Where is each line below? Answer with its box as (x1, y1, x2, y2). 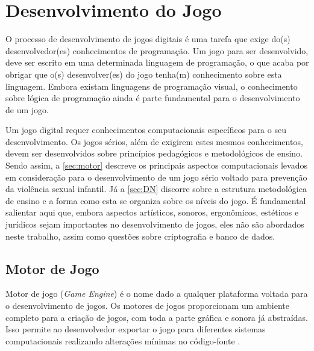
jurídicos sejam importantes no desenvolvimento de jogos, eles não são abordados (5, 218, 304, 231)
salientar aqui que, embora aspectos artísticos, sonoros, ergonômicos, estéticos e (5, 206, 299, 219)
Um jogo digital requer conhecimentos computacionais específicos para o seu (5, 123, 286, 136)
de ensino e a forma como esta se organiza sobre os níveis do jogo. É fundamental (5, 194, 306, 207)
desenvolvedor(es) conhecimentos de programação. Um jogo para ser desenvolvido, (5, 44, 309, 57)
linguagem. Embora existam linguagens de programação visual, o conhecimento (5, 79, 298, 92)
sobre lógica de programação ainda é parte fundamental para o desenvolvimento (5, 92, 300, 104)
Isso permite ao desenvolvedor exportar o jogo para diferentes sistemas (5, 323, 266, 335)
